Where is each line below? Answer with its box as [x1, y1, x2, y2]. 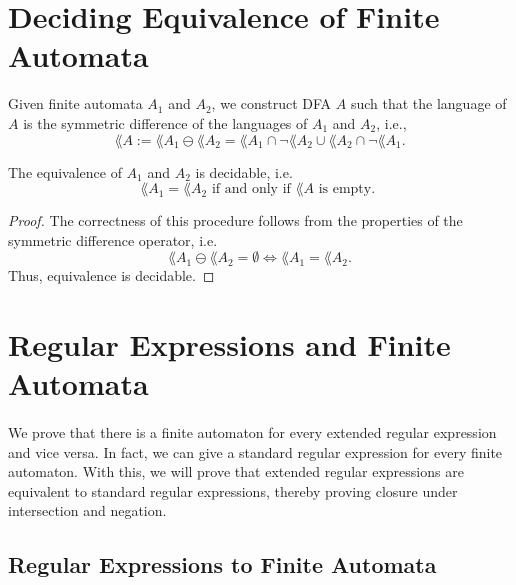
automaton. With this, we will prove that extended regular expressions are [8, 461, 464, 482]
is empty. [318, 182, 376, 197]
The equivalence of [8, 161, 122, 182]
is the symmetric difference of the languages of [23, 112, 308, 133]
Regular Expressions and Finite [8, 324, 451, 365]
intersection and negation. [8, 500, 167, 521]
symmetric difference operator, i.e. [8, 229, 218, 250]
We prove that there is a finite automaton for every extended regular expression [8, 422, 497, 443]
